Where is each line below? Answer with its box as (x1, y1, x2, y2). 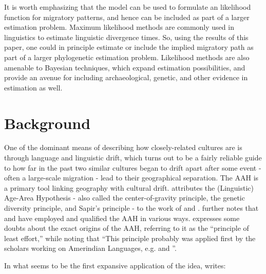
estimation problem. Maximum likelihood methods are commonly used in (4, 22, 234, 32)
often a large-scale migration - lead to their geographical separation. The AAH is (4, 172, 259, 183)
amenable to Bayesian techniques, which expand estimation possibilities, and (4, 62, 245, 72)
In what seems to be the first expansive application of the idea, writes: (4, 260, 226, 270)
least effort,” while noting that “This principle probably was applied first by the (4, 232, 256, 243)
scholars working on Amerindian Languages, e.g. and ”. (4, 243, 177, 253)
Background (4, 112, 91, 133)
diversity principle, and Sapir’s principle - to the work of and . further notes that (4, 203, 259, 213)
